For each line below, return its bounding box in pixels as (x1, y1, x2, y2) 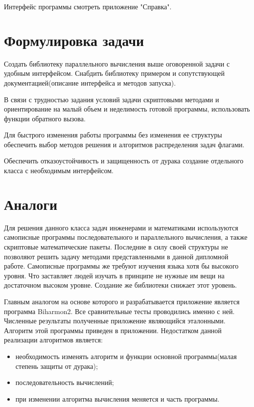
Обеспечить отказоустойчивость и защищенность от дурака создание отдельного (4, 156, 244, 166)
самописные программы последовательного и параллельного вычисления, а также (4, 232, 248, 242)
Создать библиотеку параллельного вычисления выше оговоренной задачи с (4, 58, 230, 68)
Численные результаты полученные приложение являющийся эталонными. (4, 316, 226, 326)
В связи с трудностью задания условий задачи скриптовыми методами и (4, 94, 219, 104)
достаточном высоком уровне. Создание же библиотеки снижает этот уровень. (4, 280, 237, 290)
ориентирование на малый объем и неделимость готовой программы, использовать (4, 104, 250, 114)
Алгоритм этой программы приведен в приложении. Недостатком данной (4, 325, 222, 335)
